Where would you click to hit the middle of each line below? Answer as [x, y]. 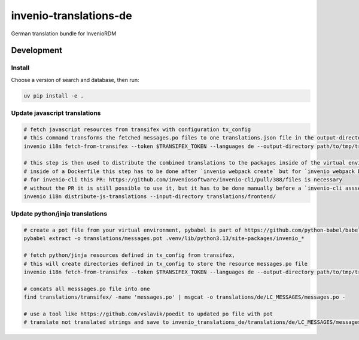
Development [37, 51]
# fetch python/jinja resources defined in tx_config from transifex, [130, 255]
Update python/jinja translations [59, 214]
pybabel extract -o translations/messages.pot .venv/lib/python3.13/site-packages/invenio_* [164, 239]
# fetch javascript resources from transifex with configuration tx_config [137, 129]
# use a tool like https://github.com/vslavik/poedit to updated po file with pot [148, 314]
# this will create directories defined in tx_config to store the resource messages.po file [166, 264]
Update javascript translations [56, 113]
